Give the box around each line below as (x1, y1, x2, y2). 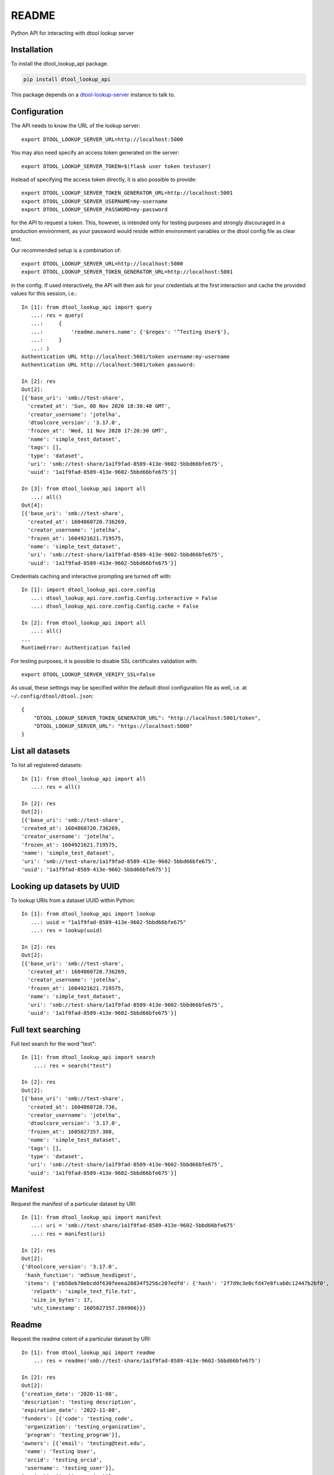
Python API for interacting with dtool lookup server (11, 29, 135, 37)
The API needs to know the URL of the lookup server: (11, 122, 140, 129)
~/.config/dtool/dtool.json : (11, 692, 94, 699)
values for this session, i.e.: (11, 290, 77, 297)
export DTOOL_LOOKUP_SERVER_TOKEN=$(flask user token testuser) (21, 163, 212, 169)
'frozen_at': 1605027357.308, (27, 1128, 115, 1135)
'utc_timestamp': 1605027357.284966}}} (30, 1304, 146, 1312)
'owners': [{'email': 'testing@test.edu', (21, 1440, 146, 1447)
